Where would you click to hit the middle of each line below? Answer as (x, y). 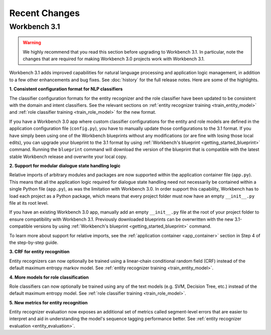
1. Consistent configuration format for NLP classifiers (66, 89)
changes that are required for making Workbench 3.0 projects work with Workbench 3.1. (114, 59)
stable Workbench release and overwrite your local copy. (68, 156)
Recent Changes (45, 13)
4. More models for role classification (49, 277)
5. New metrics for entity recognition (48, 302)
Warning (32, 43)
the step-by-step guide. (34, 242)
